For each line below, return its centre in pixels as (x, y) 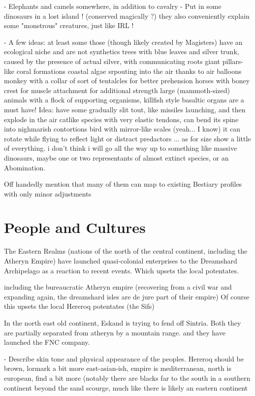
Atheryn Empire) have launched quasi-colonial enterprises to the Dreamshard (121, 261)
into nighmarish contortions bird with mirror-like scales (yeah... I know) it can (122, 129)
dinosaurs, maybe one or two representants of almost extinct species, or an (116, 157)
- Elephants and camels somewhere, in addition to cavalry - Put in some (113, 6)
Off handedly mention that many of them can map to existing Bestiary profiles (123, 184)
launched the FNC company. (47, 342)
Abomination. (25, 167)
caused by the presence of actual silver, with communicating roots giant (112, 61)
